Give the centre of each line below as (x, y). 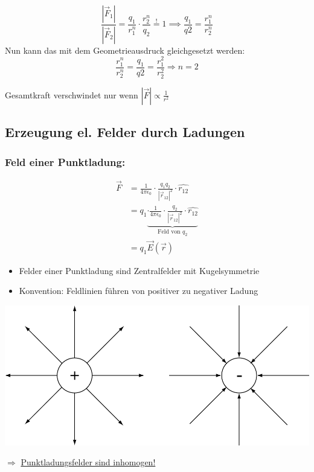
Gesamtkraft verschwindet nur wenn (72, 94)
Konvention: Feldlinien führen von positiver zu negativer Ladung (139, 291)
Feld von (169, 231)
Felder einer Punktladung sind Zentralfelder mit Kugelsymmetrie (139, 270)
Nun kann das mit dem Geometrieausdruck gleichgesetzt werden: (125, 50)
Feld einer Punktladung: (65, 161)
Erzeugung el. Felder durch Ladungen (125, 132)
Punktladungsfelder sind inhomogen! (88, 462)
